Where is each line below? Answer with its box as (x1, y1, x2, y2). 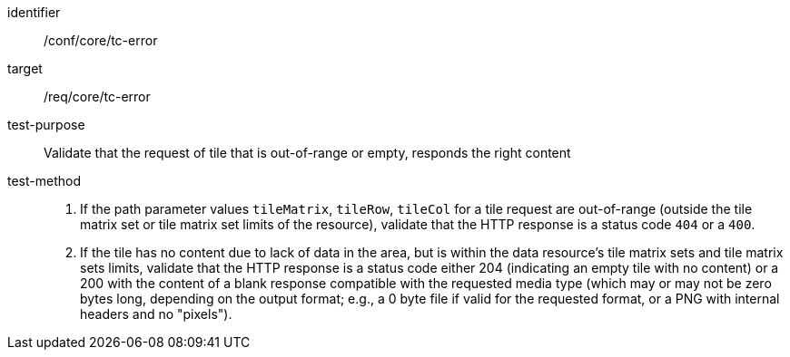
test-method (7, 173, 81, 188)
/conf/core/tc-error (44, 33, 158, 48)
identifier (7, 5, 61, 20)
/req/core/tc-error (44, 89, 151, 104)
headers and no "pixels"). (80, 306, 232, 322)
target (7, 61, 43, 76)
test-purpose (7, 117, 85, 132)
